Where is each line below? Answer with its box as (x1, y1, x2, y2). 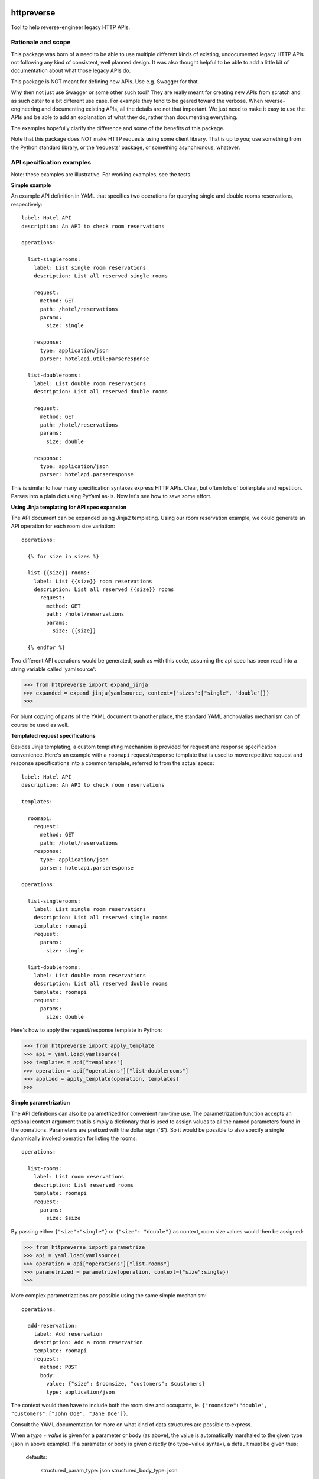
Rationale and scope (11, 38, 71, 47)
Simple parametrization (11, 1099, 70, 1106)
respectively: (11, 201, 43, 208)
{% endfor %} (27, 644, 66, 651)
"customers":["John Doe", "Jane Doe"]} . (11, 1410, 128, 1417)
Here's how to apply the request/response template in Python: (11, 1026, 162, 1034)
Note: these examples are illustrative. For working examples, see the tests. (11, 170, 192, 177)
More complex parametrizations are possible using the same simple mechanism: (11, 1292, 207, 1299)
